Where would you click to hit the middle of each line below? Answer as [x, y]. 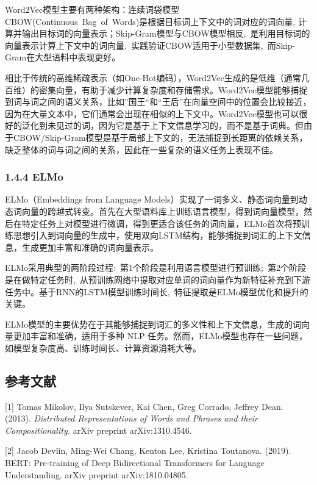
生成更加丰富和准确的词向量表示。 [90, 247]
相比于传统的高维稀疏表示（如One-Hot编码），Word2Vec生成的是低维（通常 [153, 77]
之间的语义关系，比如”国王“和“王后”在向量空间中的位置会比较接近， [175, 102]
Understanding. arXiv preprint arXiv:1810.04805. [97, 474]
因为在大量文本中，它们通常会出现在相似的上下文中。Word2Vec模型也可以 [152, 113]
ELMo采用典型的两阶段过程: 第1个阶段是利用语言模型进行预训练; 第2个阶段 [155, 268]
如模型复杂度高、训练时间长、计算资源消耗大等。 [103, 347]
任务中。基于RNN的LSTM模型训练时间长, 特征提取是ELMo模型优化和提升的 [157, 291]
